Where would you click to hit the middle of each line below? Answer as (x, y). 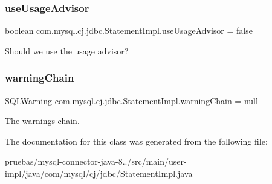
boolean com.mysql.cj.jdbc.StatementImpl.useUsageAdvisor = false (129, 31)
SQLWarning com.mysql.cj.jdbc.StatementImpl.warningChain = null (131, 100)
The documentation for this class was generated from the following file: (136, 141)
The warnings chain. (42, 121)
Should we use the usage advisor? (67, 51)
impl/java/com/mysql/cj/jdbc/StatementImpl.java (99, 173)
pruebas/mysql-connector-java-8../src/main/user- (96, 161)
